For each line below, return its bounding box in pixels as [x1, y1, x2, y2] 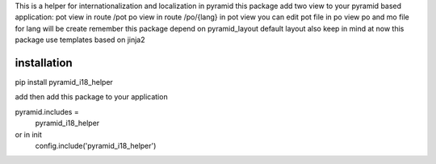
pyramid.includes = [15, 107, 80, 116]
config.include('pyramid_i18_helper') [35, 141, 157, 151]
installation [15, 56, 73, 69]
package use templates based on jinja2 [15, 35, 145, 44]
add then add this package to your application [15, 92, 169, 102]
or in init [15, 129, 42, 139]
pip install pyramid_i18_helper [15, 78, 113, 87]
